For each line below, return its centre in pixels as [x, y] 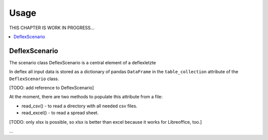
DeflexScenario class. [34, 79]
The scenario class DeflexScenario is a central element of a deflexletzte [83, 62]
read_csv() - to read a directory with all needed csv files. [79, 106]
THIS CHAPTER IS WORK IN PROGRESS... [52, 28]
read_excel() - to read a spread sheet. [60, 113]
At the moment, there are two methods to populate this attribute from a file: [86, 97]
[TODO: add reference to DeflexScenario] [52, 88]
